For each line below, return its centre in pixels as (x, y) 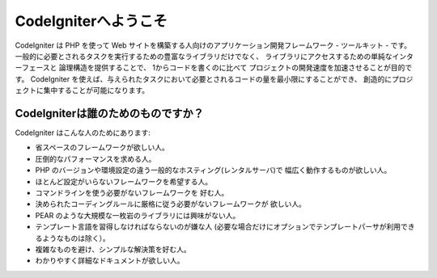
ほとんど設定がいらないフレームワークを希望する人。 (124, 181)
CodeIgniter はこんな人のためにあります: (83, 133)
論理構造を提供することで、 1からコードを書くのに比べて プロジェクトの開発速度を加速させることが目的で (235, 68)
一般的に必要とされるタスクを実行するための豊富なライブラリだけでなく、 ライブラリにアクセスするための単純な (204, 56)
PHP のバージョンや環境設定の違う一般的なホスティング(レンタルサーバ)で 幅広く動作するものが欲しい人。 (213, 171)
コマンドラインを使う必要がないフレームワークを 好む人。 (132, 192)
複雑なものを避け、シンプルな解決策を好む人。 (113, 249)
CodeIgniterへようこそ (91, 21)
